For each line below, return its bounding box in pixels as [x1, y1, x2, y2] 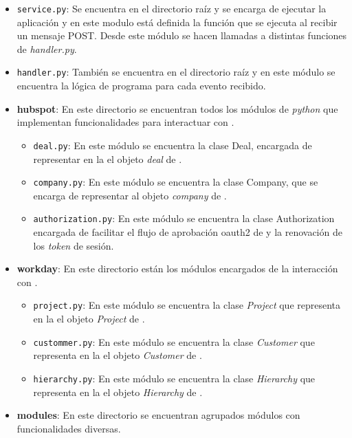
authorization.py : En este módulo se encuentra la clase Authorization [33, 211, 335, 226]
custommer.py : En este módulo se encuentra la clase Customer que [33, 334, 315, 349]
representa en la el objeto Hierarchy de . [33, 384, 203, 399]
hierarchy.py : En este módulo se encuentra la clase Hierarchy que [33, 371, 316, 385]
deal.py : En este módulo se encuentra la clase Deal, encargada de [33, 138, 312, 152]
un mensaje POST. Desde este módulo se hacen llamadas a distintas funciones [16, 28, 347, 43]
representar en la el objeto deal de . [33, 151, 182, 166]
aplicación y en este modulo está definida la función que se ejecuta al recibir [16, 14, 338, 29]
